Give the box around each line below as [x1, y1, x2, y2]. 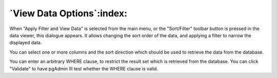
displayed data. [9, 40, 42, 46]
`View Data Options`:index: [9, 8, 128, 19]
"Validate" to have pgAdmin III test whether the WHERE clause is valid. [9, 65, 159, 71]
